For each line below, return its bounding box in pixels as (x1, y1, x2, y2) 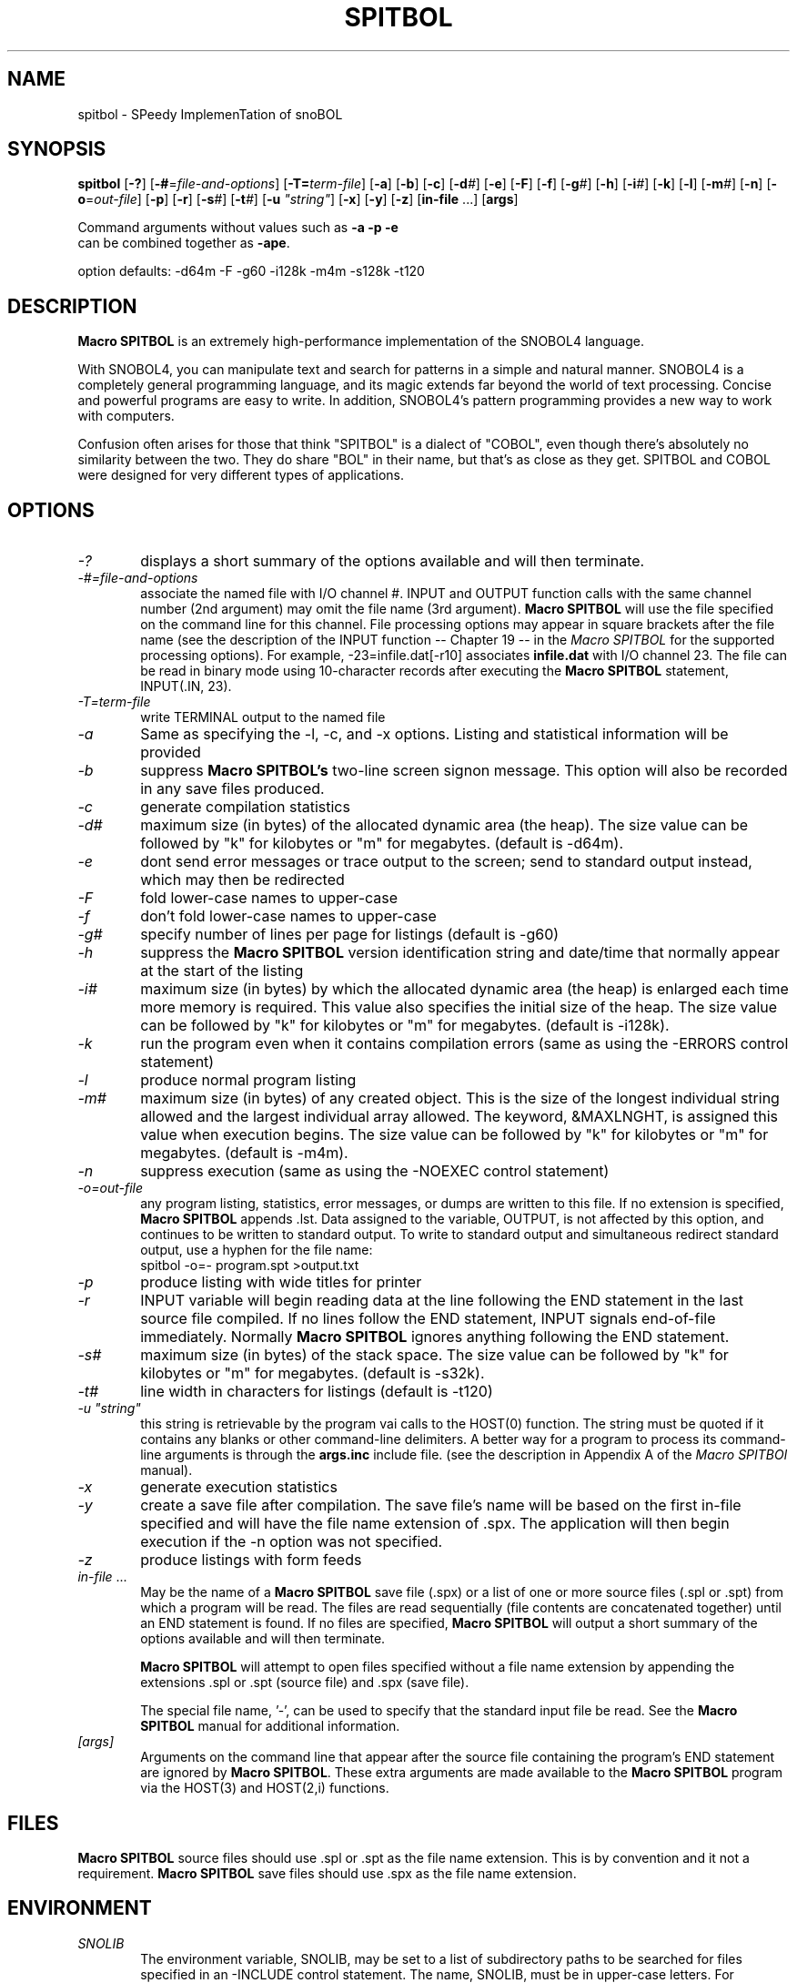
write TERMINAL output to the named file (140, 709, 386, 726)
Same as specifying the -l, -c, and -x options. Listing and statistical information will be (140, 725, 729, 744)
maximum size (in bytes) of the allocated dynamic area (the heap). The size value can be (140, 816, 749, 835)
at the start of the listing (140, 961, 304, 981)
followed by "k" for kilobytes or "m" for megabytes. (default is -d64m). (140, 834, 623, 853)
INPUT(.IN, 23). (140, 678, 232, 695)
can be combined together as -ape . (77, 235, 290, 251)
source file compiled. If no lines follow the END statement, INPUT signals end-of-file (140, 1309, 716, 1328)
